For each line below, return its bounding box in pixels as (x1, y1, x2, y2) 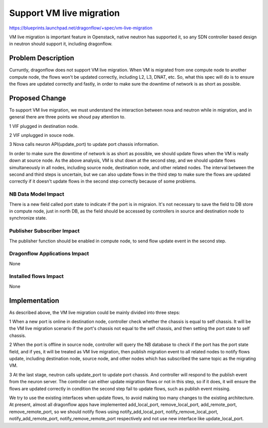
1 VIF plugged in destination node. (9, 123, 79, 129)
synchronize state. (9, 215, 47, 221)
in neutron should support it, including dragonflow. (9, 41, 113, 47)
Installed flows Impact (9, 273, 64, 280)
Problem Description (9, 54, 74, 62)
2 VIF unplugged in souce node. (9, 132, 74, 138)
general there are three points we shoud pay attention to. (9, 114, 126, 120)
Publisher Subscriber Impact (9, 227, 80, 234)
